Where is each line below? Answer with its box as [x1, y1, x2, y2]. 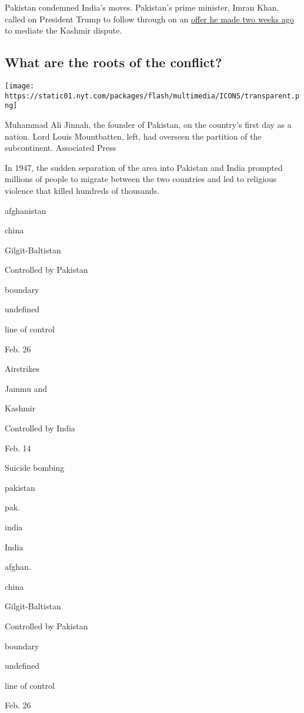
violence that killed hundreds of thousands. [5, 184, 160, 196]
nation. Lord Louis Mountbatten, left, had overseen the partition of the [5, 130, 262, 142]
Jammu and [5, 382, 48, 394]
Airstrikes [5, 362, 39, 375]
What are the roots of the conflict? [5, 53, 222, 71]
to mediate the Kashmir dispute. [5, 24, 122, 37]
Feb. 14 [5, 441, 31, 454]
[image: [5, 81, 35, 90]
